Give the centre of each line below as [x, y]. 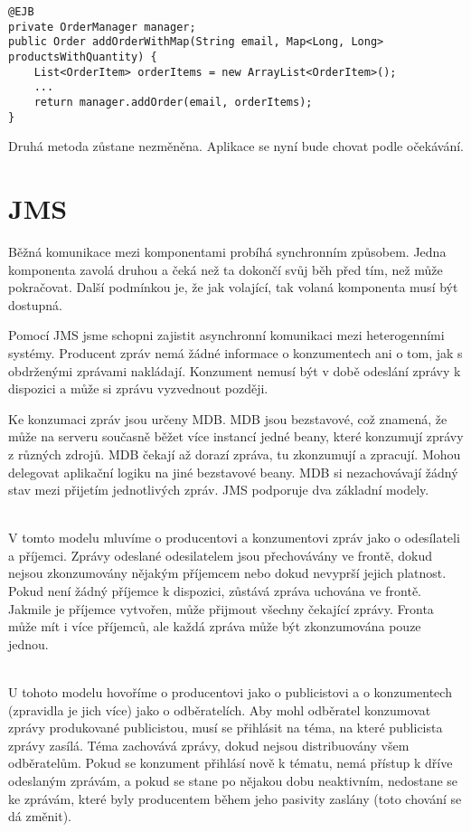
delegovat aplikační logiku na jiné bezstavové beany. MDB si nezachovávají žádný [233, 472]
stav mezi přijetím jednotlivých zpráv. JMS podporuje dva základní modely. [219, 490]
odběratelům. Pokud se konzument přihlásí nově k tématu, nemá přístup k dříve [231, 763]
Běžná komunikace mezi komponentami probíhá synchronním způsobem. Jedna [227, 251]
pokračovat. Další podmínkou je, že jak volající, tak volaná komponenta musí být [233, 287]
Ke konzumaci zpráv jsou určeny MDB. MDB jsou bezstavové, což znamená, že [228, 418]
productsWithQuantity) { [83, 57]
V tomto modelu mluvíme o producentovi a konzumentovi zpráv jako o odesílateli [234, 538]
